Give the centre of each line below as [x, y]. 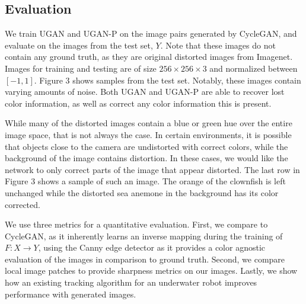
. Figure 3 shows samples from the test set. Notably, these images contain [168, 80]
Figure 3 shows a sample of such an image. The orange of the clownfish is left [145, 181]
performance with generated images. [71, 294]
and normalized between [254, 68]
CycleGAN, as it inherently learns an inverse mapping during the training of [144, 236]
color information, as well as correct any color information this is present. [138, 103]
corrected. [23, 204]
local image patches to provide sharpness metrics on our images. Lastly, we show [151, 271]
